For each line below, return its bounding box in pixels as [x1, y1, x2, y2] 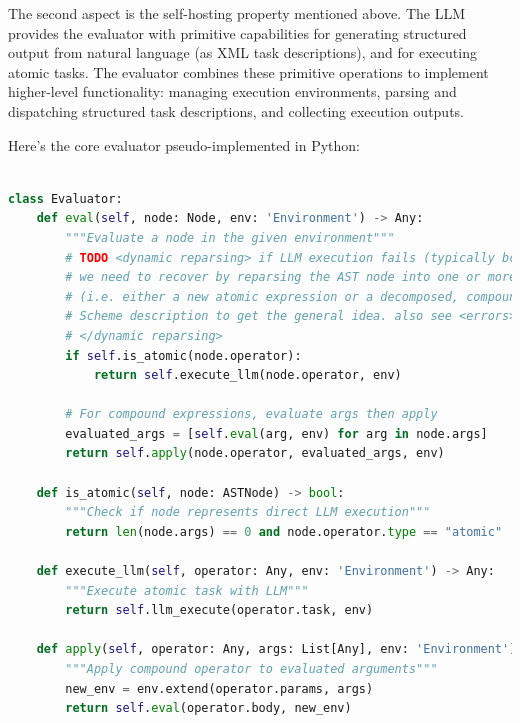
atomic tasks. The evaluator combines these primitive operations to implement [8, 61, 489, 82]
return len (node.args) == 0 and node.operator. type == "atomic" [65, 524, 503, 539]
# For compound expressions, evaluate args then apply [65, 407, 438, 422]
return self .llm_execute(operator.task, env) [65, 603, 374, 618]
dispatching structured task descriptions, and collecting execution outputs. [8, 100, 465, 121]
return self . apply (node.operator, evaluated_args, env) [65, 446, 445, 461]
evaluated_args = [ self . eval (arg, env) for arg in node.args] [65, 426, 488, 441]
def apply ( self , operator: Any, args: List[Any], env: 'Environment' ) [36, 642, 517, 657]
